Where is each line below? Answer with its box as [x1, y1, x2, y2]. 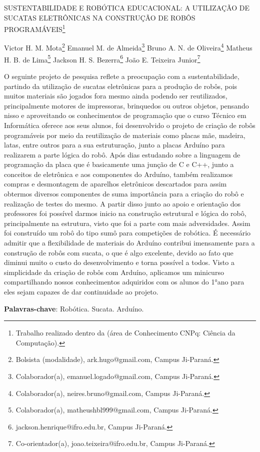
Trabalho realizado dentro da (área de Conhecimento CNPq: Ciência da [15, 327, 235, 338]
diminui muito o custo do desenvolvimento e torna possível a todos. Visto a [4, 257, 234, 267]
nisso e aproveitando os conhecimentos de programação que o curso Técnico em [4, 110, 246, 120]
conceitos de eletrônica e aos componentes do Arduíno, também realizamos [4, 168, 233, 179]
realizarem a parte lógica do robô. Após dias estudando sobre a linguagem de [4, 149, 240, 159]
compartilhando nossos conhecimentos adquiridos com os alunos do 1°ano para [4, 276, 244, 287]
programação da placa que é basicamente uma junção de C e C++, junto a [4, 159, 234, 169]
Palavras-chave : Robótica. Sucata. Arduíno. [4, 303, 144, 313]
